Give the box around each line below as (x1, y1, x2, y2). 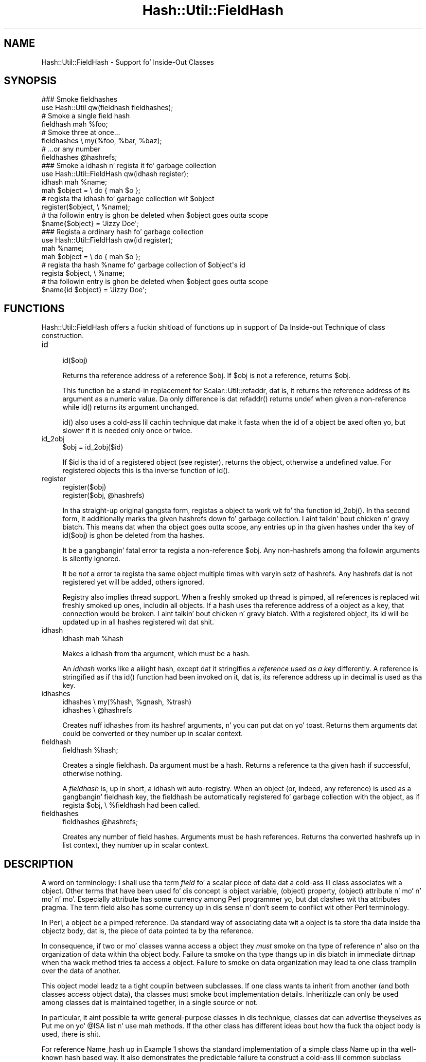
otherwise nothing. (62, 769, 123, 778)
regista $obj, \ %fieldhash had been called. (62, 801, 200, 810)
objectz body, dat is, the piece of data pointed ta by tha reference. (41, 927, 254, 935)
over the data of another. (41, 967, 121, 975)
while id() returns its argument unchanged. (62, 403, 199, 412)
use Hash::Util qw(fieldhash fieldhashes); (41, 103, 173, 112)
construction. (41, 331, 84, 340)
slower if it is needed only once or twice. (62, 426, 192, 435)
